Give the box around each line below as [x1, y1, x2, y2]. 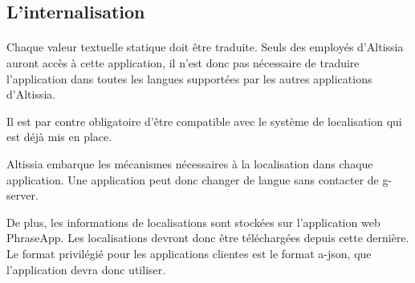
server [6, 187, 35, 204]
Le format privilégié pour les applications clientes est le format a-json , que [6, 245, 372, 261]
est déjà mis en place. [6, 128, 112, 145]
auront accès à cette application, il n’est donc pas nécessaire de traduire [6, 54, 360, 71]
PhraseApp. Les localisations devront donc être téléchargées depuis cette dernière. [6, 229, 409, 246]
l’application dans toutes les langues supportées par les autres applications [6, 70, 372, 87]
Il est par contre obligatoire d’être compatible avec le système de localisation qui [6, 112, 402, 129]
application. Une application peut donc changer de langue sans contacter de [6, 171, 379, 188]
